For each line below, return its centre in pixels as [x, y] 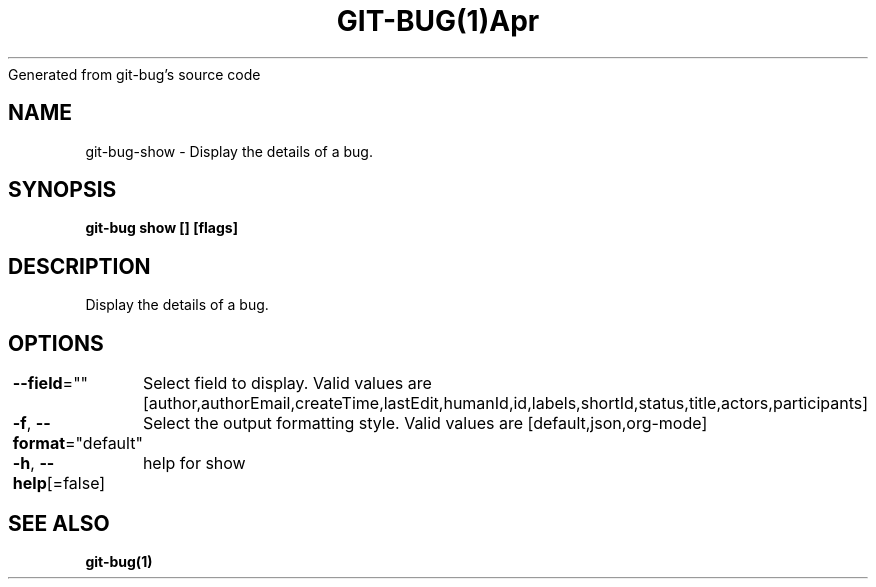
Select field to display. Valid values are [287, 383]
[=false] [76, 483]
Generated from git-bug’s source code [134, 74]
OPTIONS [56, 343]
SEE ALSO [59, 523]
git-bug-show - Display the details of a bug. [229, 151]
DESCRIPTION [79, 266]
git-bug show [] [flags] [161, 228]
